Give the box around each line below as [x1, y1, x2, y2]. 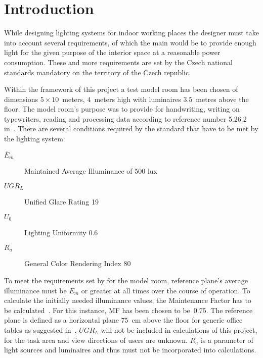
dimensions [4, 93, 38, 104]
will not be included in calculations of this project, [101, 325, 257, 335]
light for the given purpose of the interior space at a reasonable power [4, 47, 221, 58]
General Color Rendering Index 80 [24, 258, 131, 269]
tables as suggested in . [4, 325, 77, 335]
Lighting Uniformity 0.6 [24, 227, 98, 238]
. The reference [206, 304, 253, 315]
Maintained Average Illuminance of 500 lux [24, 166, 157, 176]
